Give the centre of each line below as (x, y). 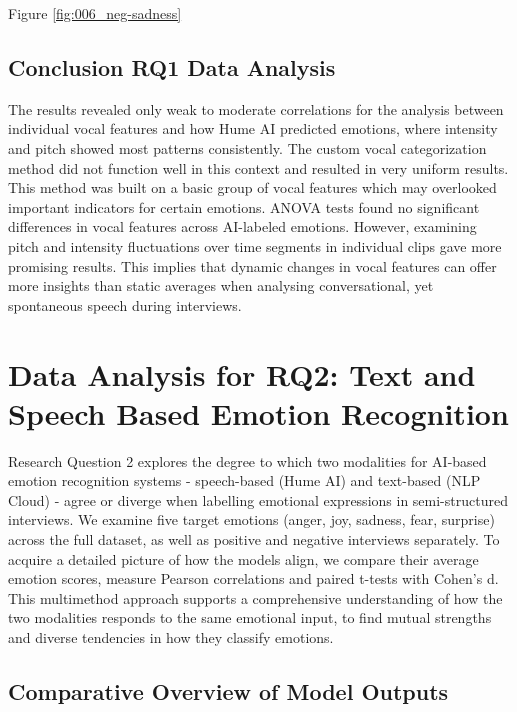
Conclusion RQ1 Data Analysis (172, 66)
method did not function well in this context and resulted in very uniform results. (258, 167)
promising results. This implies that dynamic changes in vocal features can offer (252, 265)
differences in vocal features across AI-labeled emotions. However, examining (242, 226)
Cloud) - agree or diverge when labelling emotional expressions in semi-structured (258, 499)
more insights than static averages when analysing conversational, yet (221, 285)
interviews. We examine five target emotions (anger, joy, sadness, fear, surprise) (251, 519)
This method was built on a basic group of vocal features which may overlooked (252, 187)
